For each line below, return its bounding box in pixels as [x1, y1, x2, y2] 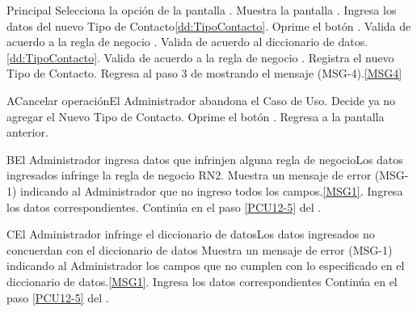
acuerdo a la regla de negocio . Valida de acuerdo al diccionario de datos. [6, 33, 369, 50]
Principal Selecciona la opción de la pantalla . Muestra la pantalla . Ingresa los [6, 2, 397, 18]
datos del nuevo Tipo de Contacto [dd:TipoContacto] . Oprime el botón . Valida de [6, 17, 411, 34]
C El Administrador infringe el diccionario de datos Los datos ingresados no [6, 226, 375, 242]
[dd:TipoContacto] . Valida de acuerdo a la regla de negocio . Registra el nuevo [6, 48, 394, 65]
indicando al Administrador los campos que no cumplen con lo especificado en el [6, 257, 405, 274]
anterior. [6, 124, 48, 141]
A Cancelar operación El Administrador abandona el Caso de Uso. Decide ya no [6, 91, 396, 108]
